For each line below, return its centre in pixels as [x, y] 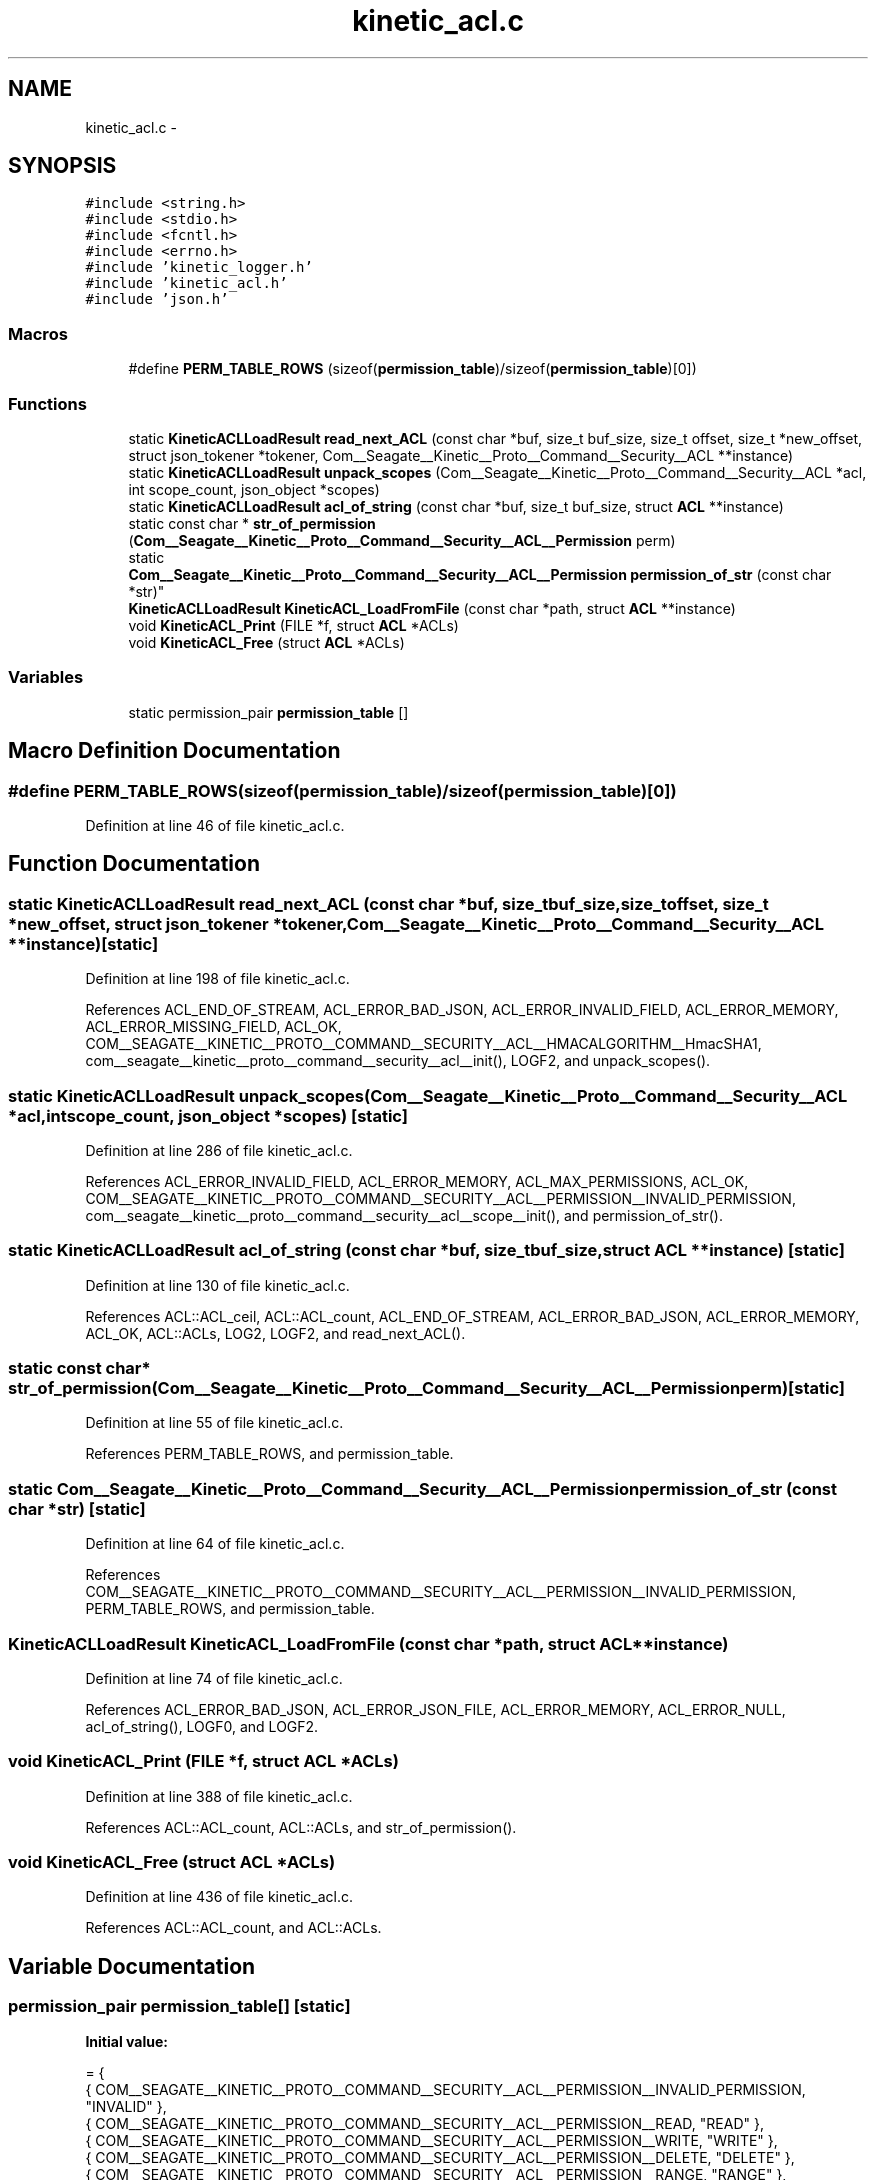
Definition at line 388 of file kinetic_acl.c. [219, 1796]
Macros [38, 333]
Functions [47, 403]
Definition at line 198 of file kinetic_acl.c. [217, 979]
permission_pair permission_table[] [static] [179, 2006]
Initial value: [126, 2041]
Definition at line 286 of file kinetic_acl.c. [219, 1150]
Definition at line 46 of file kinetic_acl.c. [215, 825]
